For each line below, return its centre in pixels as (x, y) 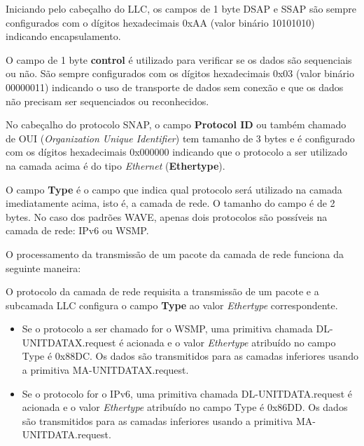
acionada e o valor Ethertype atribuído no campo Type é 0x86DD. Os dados (185, 407)
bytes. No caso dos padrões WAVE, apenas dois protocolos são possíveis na (167, 216)
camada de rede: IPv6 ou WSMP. (77, 230)
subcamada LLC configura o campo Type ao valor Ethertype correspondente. (172, 305)
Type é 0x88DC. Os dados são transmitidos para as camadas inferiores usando (190, 356)
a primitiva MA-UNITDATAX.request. (105, 370)
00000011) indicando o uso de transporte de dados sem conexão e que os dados (175, 87)
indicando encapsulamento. (63, 36)
